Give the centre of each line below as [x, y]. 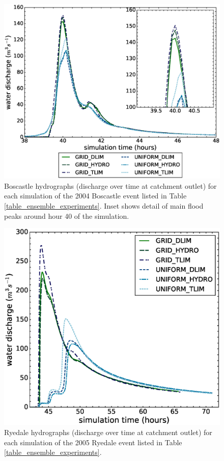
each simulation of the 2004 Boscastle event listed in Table [95, 196]
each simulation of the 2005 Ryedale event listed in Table [93, 442]
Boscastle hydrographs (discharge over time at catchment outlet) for [110, 185]
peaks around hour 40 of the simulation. [67, 215]
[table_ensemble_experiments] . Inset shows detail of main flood [104, 206]
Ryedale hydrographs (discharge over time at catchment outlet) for [108, 432]
